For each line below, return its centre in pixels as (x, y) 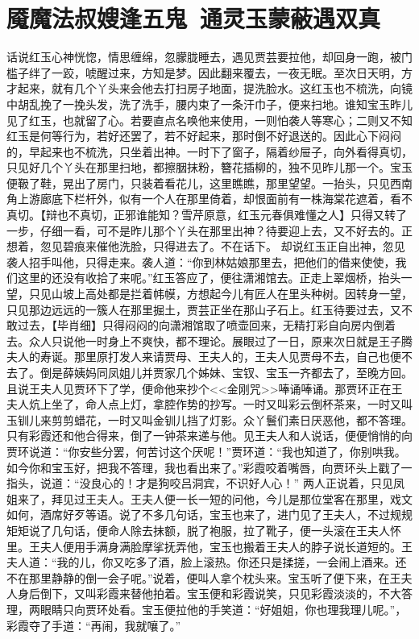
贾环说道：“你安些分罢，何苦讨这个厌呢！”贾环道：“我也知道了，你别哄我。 (206, 451)
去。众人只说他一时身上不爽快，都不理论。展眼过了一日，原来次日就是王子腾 (209, 340)
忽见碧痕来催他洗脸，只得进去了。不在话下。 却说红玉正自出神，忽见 (222, 246)
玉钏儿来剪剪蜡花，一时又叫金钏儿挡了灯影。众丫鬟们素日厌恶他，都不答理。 (209, 419)
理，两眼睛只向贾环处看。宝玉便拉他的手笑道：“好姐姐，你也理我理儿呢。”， (207, 609)
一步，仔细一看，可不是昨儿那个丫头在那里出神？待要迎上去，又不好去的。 (204, 230)
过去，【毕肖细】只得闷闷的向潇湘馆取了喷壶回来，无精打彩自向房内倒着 (206, 325)
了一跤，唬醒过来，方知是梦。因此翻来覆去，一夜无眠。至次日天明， (220, 72)
